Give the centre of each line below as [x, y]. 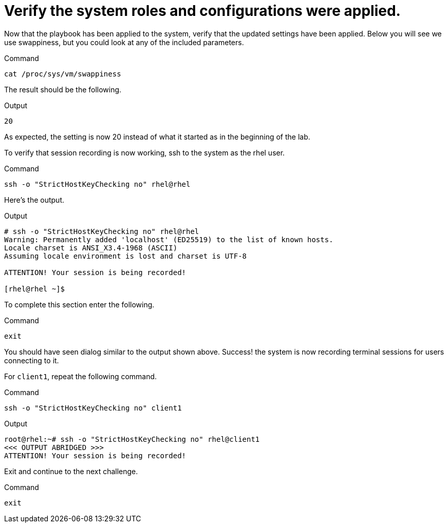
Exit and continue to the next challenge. [71, 471]
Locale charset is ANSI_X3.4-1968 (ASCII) [91, 248]
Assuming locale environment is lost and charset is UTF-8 [126, 256]
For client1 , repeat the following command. [81, 376]
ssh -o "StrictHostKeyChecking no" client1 [93, 408]
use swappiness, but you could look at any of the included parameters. [124, 42]
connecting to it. [32, 360]
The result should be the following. [63, 89]
